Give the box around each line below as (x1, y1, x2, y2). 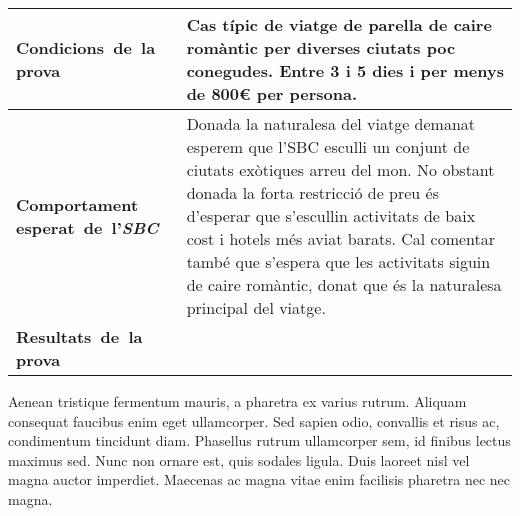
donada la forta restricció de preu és (186, 181, 439, 204)
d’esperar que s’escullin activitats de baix (186, 204, 476, 227)
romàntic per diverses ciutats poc (186, 36, 456, 59)
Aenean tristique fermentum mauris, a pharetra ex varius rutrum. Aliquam (8, 391, 467, 411)
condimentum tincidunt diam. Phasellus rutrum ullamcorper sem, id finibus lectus (8, 430, 511, 451)
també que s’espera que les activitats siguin (186, 250, 491, 273)
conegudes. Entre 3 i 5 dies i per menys (186, 59, 504, 82)
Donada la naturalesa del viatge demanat (186, 112, 476, 135)
